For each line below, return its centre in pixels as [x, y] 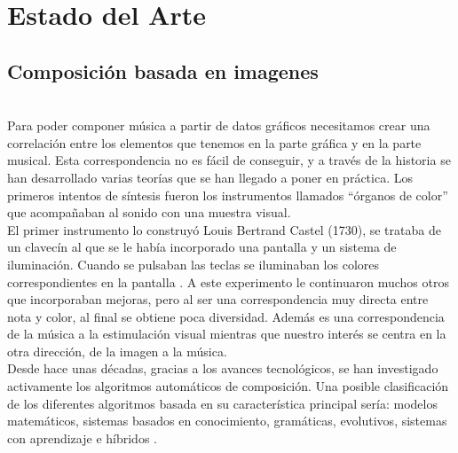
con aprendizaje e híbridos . [82, 437]
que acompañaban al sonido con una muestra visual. [149, 212]
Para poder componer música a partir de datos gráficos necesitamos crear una [219, 125]
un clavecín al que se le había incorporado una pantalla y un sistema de [202, 247]
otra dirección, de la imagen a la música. [117, 351]
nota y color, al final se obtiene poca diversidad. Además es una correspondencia [226, 316]
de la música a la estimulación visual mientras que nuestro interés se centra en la [227, 334]
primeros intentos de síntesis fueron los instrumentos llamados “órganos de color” [228, 195]
